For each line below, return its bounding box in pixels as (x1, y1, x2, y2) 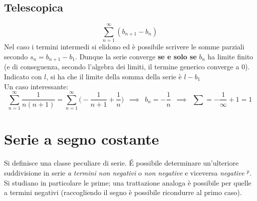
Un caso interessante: (4, 81, 68, 91)
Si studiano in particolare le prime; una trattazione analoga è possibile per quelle (4, 177, 252, 188)
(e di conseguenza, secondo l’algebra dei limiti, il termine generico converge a (4, 61, 240, 72)
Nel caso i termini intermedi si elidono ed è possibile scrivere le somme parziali (4, 41, 245, 52)
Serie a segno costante (4, 129, 159, 149)
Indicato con (4, 71, 42, 81)
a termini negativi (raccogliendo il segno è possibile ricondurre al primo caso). (4, 187, 242, 198)
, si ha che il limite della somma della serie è (46, 71, 182, 81)
